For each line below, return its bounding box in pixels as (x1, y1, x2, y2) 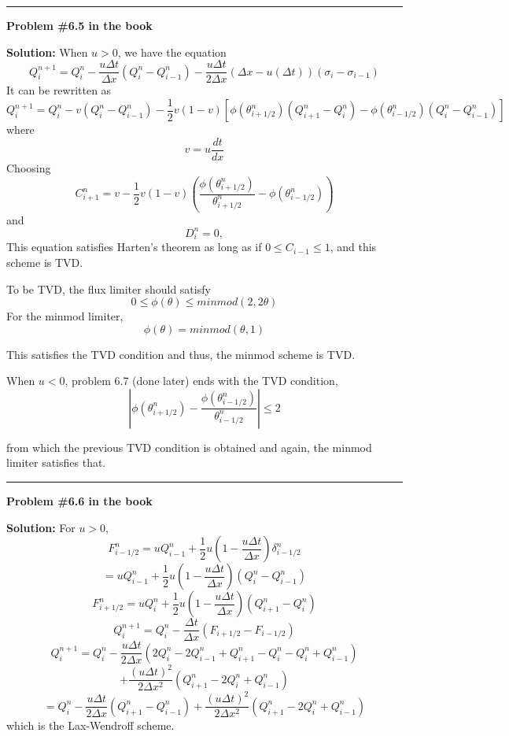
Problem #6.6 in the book (6, 493, 153, 509)
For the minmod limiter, (6, 308, 124, 324)
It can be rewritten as (6, 82, 112, 98)
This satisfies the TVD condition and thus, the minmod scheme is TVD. (6, 346, 356, 362)
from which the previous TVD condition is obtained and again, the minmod (6, 438, 372, 455)
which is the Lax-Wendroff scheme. (6, 716, 175, 733)
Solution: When (6, 43, 88, 60)
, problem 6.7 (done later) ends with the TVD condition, (65, 372, 338, 389)
